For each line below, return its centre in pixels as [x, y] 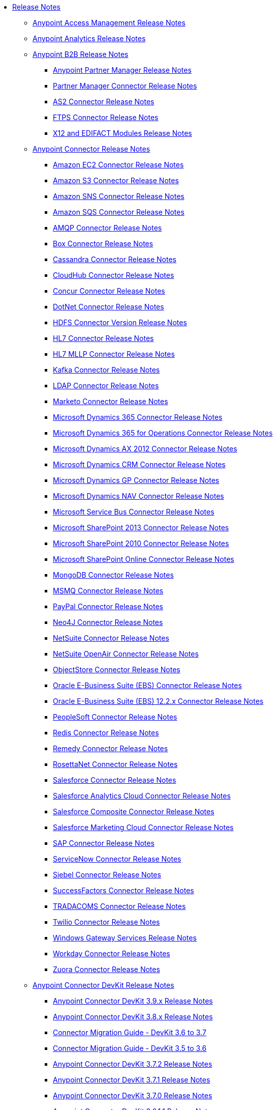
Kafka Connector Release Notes [106, 370]
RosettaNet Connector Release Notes [115, 764]
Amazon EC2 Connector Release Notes [118, 165]
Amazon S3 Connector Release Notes [116, 180]
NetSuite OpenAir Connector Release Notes [126, 654]
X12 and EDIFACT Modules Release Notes [122, 133]
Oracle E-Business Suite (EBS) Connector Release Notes [147, 685]
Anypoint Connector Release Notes [91, 149]
